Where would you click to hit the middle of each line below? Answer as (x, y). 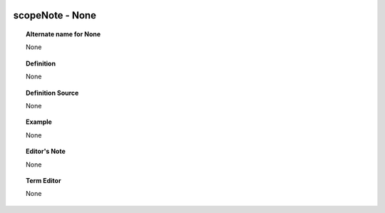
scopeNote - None (55, 15)
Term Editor (43, 180)
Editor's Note (46, 151)
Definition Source (52, 93)
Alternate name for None (63, 34)
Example (39, 122)
